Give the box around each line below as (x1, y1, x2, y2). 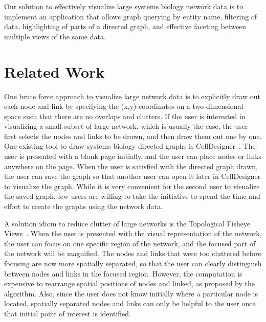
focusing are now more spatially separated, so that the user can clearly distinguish (4, 258, 262, 268)
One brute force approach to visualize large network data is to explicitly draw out (4, 90, 260, 101)
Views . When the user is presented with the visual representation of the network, (4, 228, 262, 239)
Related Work (4, 61, 105, 82)
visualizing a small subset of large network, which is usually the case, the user (4, 121, 248, 131)
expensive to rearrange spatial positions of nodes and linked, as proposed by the (4, 278, 255, 289)
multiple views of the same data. (4, 31, 106, 41)
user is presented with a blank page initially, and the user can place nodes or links (4, 151, 262, 162)
